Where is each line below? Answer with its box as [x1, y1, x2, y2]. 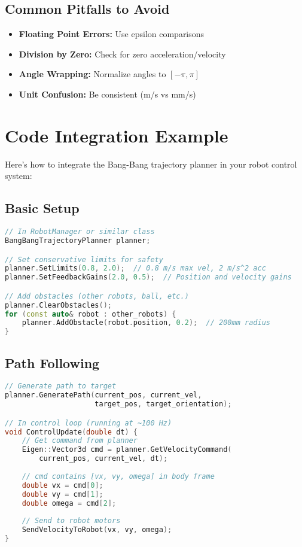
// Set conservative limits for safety [5, 255, 163, 264]
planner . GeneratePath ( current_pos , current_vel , [5, 391, 202, 400]
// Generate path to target [5, 382, 117, 391]
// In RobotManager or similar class [5, 227, 155, 236]
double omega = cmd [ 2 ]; [22, 499, 117, 508]
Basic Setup [5, 199, 80, 217]
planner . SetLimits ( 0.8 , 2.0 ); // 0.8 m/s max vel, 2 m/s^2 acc [5, 264, 266, 273]
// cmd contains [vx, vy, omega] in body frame [22, 472, 215, 481]
